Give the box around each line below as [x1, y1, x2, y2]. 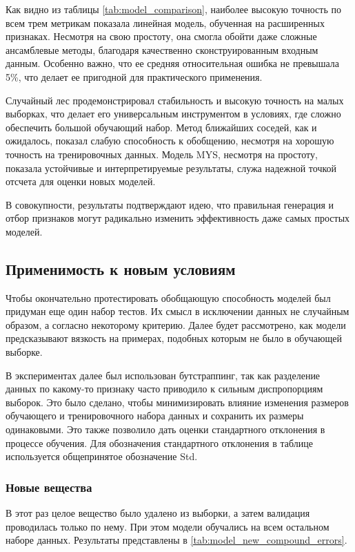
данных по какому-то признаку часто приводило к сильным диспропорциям [6, 381, 323, 396]
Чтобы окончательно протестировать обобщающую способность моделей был [6, 290, 331, 305]
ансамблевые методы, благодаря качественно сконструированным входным [6, 42, 318, 57]
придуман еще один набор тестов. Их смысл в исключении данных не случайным [6, 304, 349, 318]
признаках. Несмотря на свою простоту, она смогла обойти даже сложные [6, 29, 317, 44]
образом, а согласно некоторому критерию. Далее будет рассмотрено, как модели [6, 317, 346, 332]
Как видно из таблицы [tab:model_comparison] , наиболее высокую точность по [6, 2, 341, 16]
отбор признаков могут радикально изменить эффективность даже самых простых [6, 211, 350, 225]
